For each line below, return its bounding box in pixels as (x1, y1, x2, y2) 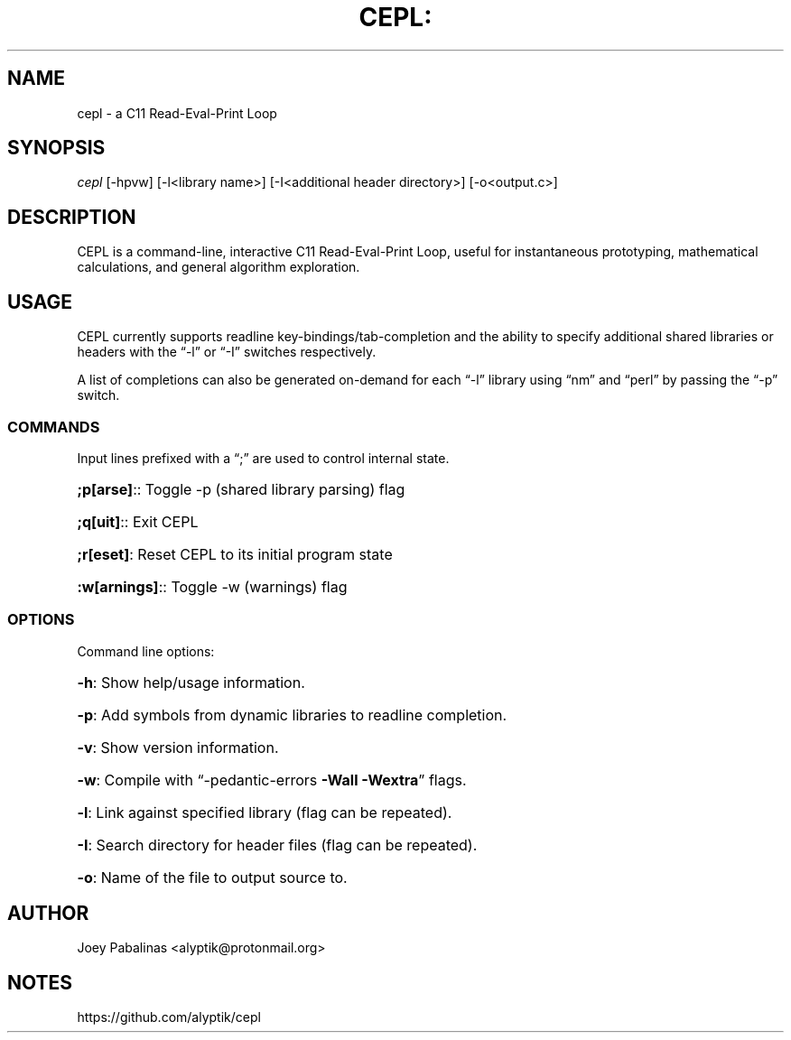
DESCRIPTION (7, 205, 136, 228)
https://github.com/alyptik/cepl (77, 1009, 261, 1026)
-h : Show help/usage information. (77, 673, 305, 692)
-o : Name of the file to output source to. (77, 868, 348, 887)
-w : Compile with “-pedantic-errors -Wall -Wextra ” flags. (77, 770, 467, 789)
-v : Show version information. (77, 738, 279, 757)
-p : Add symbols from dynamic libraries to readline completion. (77, 705, 507, 724)
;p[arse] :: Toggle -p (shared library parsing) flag (77, 479, 405, 498)
